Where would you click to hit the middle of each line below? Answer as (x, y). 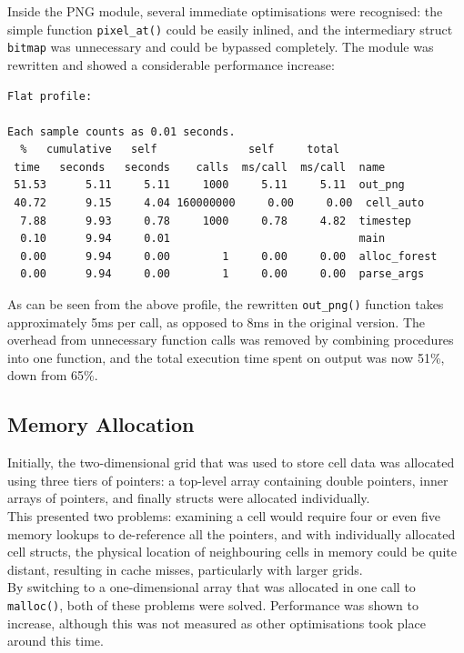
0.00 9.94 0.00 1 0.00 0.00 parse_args (222, 274)
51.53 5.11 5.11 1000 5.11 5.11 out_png (209, 185)
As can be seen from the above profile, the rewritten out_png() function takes (226, 304)
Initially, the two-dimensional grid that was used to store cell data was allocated (231, 462)
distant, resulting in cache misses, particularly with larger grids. (185, 569)
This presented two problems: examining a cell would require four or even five (224, 516)
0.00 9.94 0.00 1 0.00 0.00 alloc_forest (229, 256)
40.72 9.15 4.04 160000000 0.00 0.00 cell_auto (219, 203)
